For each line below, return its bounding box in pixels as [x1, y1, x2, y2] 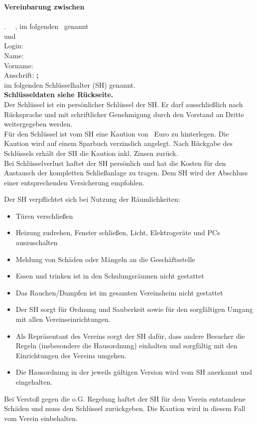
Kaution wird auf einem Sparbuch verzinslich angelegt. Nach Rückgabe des [4, 138, 233, 148]
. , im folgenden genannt [4, 21, 89, 31]
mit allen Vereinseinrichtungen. [15, 314, 111, 324]
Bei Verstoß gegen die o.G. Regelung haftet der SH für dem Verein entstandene [4, 393, 246, 404]
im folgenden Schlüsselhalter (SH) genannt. [4, 79, 135, 90]
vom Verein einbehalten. [4, 413, 78, 423]
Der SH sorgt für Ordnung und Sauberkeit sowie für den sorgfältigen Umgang [15, 304, 253, 314]
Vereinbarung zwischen [4, 1, 85, 11]
